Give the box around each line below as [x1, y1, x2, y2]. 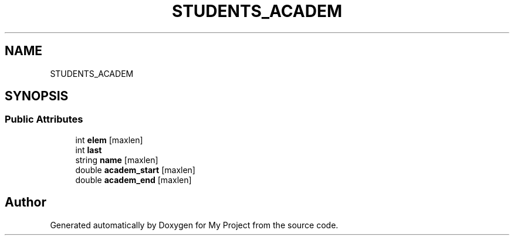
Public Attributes [5, 113, 83, 126]
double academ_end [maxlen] [75, 174, 192, 185]
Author [5, 195, 46, 210]
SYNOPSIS [5, 89, 69, 104]
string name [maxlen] [75, 154, 158, 165]
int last [75, 144, 102, 155]
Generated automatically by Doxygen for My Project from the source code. [50, 219, 339, 230]
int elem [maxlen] [75, 134, 143, 145]
